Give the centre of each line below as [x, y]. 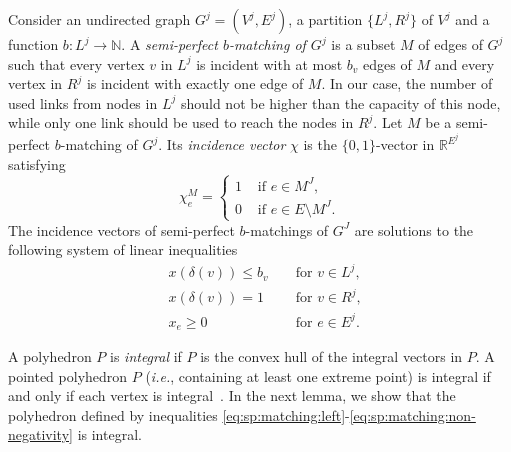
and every [464, 63]
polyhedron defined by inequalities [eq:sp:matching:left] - [179, 414]
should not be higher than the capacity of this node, [340, 102]
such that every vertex [76, 63]
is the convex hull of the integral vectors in [331, 356]
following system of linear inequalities [123, 249]
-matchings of [287, 229]
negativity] [40, 434]
